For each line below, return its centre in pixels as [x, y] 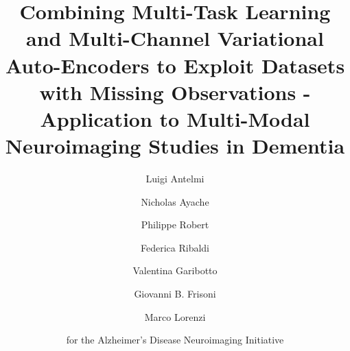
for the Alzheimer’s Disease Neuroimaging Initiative [175, 340]
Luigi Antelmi [175, 179]
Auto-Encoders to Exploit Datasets [175, 65]
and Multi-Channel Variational [175, 38]
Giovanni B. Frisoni [175, 294]
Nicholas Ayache [175, 201]
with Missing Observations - [175, 92]
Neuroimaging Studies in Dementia [175, 146]
